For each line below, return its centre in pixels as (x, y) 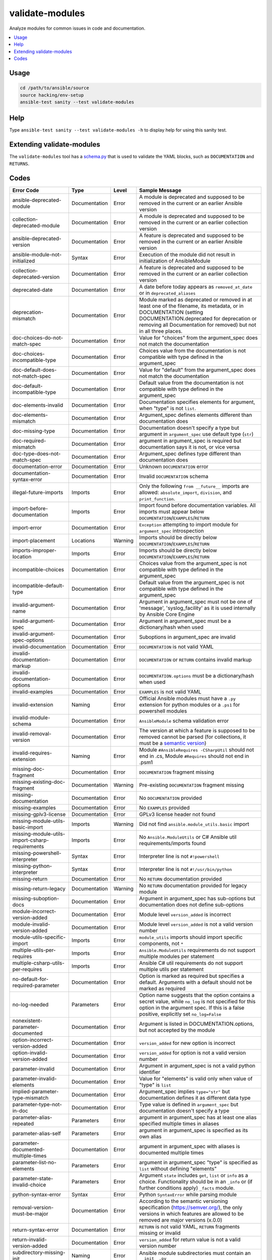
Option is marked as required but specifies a (192, 976)
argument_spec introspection (172, 531)
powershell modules (163, 711)
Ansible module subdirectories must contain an (195, 1253)
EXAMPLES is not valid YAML (170, 691)
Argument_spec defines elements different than (196, 415)
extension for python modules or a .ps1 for (190, 705)
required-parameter (36, 985)
